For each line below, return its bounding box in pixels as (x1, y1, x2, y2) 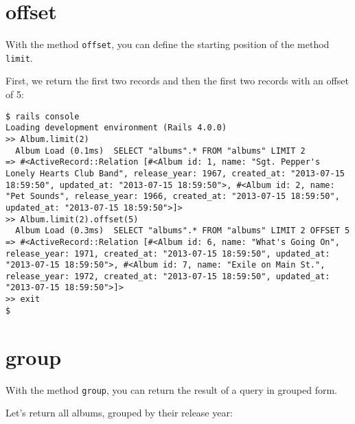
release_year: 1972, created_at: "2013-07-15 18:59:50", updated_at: (5, 271, 330, 281)
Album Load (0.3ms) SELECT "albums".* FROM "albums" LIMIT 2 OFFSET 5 (15, 226, 350, 236)
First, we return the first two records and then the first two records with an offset (5, 73, 349, 88)
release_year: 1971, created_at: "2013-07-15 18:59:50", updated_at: (5, 248, 330, 259)
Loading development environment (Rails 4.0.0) (5, 123, 227, 133)
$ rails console (5, 111, 80, 121)
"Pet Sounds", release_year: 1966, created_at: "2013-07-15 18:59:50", (5, 191, 340, 202)
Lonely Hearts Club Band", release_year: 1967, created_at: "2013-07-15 (5, 168, 345, 178)
